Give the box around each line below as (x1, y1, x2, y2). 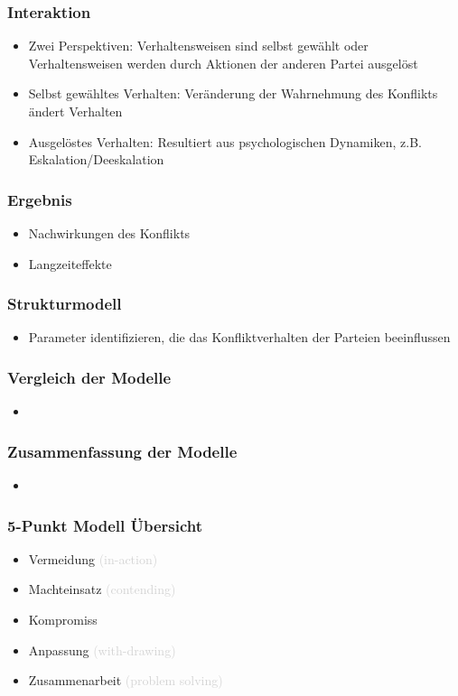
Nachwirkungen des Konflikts (28, 224, 191, 242)
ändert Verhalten (28, 102, 123, 120)
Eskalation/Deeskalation (28, 150, 164, 169)
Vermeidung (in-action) (28, 549, 158, 568)
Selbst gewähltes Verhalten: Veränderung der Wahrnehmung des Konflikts (28, 84, 438, 103)
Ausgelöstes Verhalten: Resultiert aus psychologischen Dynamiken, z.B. (28, 132, 422, 151)
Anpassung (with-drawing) (28, 640, 176, 659)
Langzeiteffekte (28, 254, 112, 273)
